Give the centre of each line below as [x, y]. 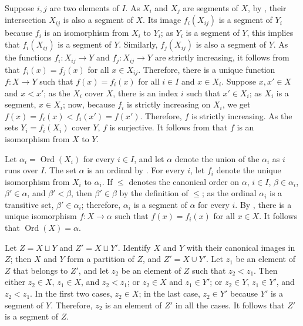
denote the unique [249, 170]
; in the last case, [169, 293]
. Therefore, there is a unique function [207, 69]
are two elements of [84, 8]
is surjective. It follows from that [169, 127]
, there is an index [146, 93]
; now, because [89, 104]
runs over [21, 170]
